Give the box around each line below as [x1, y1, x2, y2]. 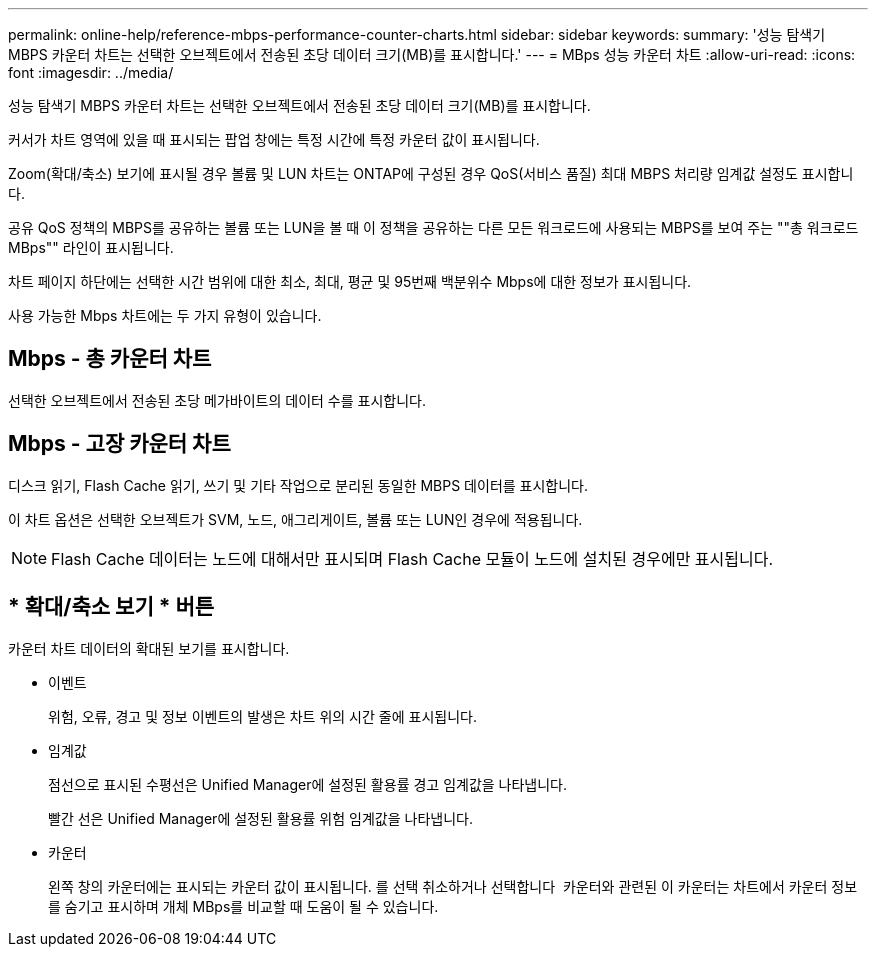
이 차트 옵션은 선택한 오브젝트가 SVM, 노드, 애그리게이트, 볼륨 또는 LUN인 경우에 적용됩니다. [8, 510, 583, 528]
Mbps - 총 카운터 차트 [8, 346, 212, 372]
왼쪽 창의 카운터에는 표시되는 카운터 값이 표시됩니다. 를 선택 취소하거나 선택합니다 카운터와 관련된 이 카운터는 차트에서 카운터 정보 [48, 877, 858, 895]
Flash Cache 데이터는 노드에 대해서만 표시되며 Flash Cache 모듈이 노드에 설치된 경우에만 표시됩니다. [51, 548, 774, 569]
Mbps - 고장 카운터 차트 [8, 431, 231, 457]
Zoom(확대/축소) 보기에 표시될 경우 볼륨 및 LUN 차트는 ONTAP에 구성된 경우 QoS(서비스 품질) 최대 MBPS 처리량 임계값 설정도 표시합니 [8, 165, 854, 182]
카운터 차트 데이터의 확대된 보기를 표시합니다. [8, 639, 290, 657]
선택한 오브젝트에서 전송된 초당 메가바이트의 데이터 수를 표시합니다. [8, 391, 426, 409]
